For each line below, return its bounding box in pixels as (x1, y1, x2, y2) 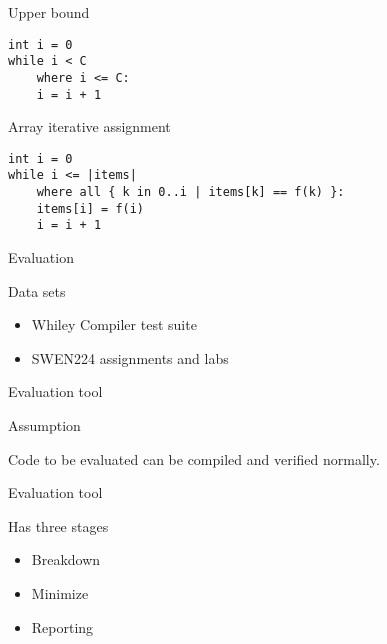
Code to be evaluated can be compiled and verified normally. (8, 448, 380, 469)
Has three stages (8, 515, 109, 536)
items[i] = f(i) (36, 201, 145, 216)
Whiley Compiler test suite (31, 314, 197, 335)
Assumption (8, 415, 81, 436)
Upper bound (8, 2, 90, 22)
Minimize (31, 583, 89, 604)
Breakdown (31, 549, 101, 570)
